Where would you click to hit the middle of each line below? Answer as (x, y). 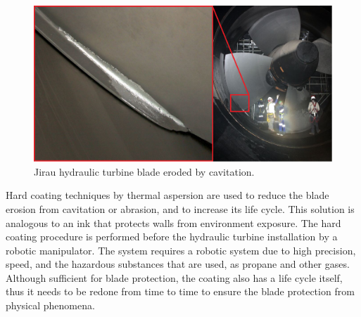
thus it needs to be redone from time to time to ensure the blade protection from (180, 291)
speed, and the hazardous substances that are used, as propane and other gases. (178, 264)
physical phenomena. (50, 305)
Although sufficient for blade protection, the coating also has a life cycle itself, (174, 277)
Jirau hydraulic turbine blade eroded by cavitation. (144, 171)
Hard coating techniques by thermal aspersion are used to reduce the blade (167, 195)
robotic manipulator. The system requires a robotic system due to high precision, (181, 250)
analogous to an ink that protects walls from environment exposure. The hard (173, 222)
